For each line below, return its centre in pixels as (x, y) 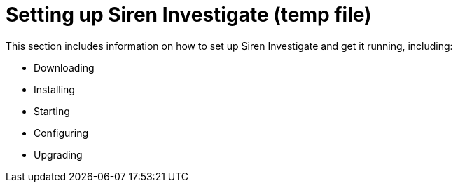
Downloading (64, 67)
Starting (52, 111)
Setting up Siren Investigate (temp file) (189, 15)
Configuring (61, 133)
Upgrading (58, 154)
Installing (54, 89)
